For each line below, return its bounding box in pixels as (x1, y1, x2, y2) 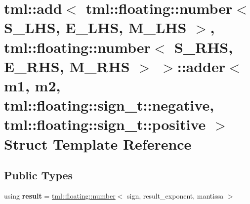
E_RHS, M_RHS (4, 56, 130, 76)
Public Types (4, 167, 73, 183)
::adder (177, 56, 226, 76)
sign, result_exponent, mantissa (127, 190, 224, 201)
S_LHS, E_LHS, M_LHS (4, 17, 187, 38)
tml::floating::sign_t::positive (4, 114, 206, 134)
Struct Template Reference (4, 133, 192, 154)
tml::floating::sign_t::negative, (4, 95, 214, 115)
